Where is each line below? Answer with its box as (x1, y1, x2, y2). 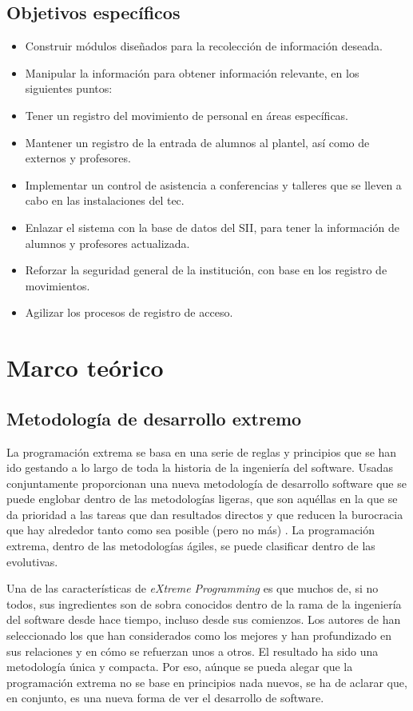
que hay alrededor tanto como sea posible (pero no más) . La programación (6, 521, 375, 538)
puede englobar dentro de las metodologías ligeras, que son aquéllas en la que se (6, 490, 398, 507)
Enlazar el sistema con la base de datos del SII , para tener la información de (25, 218, 399, 235)
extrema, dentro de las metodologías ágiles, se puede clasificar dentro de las (6, 537, 375, 554)
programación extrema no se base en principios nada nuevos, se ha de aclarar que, (6, 673, 407, 690)
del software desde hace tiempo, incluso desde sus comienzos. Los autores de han (6, 611, 401, 628)
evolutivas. (6, 553, 58, 569)
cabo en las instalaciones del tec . (25, 192, 185, 209)
